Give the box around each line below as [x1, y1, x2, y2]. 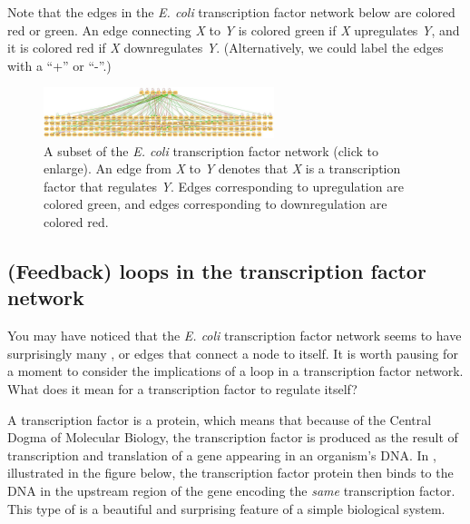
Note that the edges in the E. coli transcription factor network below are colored [7, 3, 455, 21]
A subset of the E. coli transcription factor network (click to [44, 141, 378, 160]
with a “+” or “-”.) [7, 55, 112, 74]
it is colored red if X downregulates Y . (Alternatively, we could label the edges [7, 38, 444, 57]
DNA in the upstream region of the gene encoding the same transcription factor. [7, 480, 455, 499]
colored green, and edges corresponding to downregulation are [44, 194, 387, 213]
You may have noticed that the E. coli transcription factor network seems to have [7, 326, 462, 345]
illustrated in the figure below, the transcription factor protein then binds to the [7, 463, 454, 482]
